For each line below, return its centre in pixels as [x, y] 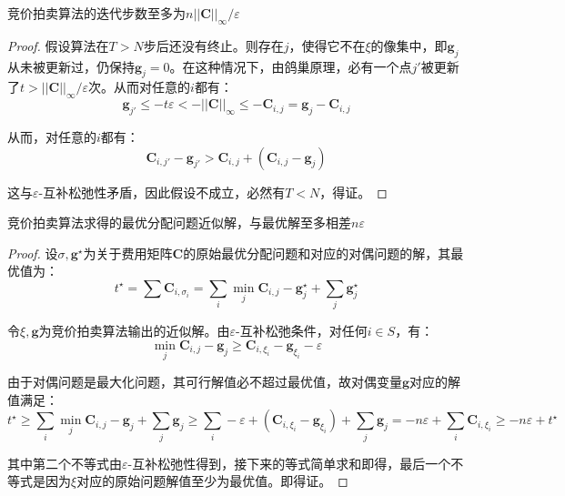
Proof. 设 [33, 253]
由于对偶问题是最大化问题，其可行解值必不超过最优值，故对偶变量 [205, 382]
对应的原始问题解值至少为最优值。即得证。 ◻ [212, 481]
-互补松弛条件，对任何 [301, 331]
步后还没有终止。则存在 [213, 45]
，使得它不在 [327, 45]
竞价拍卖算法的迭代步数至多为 [96, 13]
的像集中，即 [409, 45]
